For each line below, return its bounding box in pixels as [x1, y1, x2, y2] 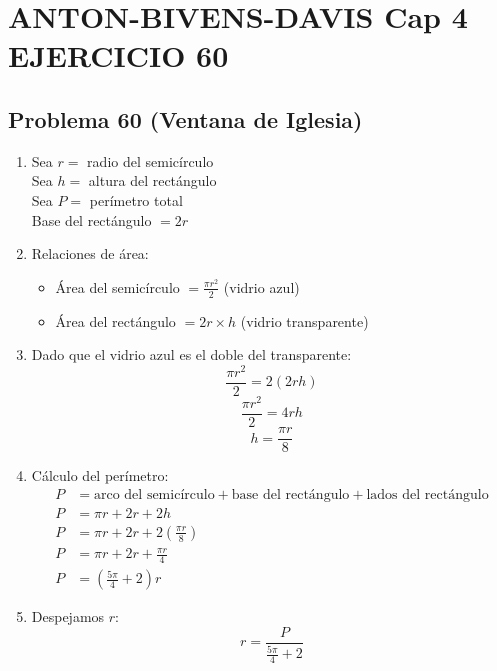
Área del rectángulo [55, 310, 176, 331]
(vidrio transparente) [240, 310, 369, 331]
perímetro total [89, 189, 183, 210]
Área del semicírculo [55, 276, 180, 297]
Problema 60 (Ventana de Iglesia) [8, 103, 363, 134]
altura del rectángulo [88, 170, 217, 191]
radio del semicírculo [87, 150, 214, 171]
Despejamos [31, 606, 105, 627]
